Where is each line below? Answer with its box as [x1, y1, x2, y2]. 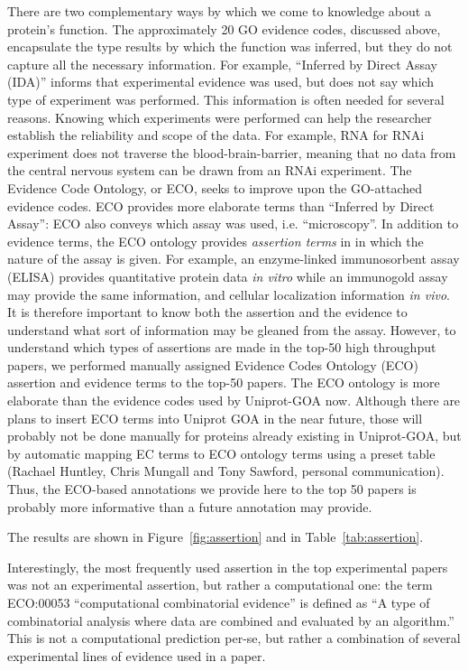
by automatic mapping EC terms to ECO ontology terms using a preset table [7, 443, 436, 462]
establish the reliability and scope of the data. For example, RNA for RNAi [7, 126, 425, 144]
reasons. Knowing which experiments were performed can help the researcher [7, 107, 432, 126]
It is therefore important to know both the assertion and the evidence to [7, 303, 408, 322]
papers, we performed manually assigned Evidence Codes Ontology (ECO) [7, 355, 418, 374]
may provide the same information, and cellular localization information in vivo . [7, 284, 450, 303]
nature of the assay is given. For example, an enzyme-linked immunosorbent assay [7, 249, 460, 268]
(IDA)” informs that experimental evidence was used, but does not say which [7, 72, 435, 91]
